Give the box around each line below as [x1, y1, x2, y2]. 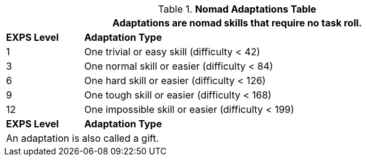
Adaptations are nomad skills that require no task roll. [112, 17, 362, 29]
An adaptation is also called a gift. [6, 132, 159, 144]
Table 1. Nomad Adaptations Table [158, 3, 317, 15]
